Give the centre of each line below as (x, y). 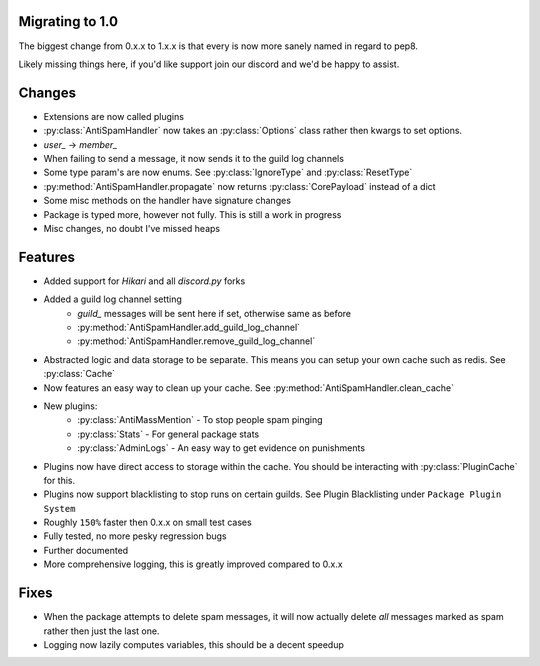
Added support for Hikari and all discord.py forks (144, 281)
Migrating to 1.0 (68, 21)
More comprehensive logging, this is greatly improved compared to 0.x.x (193, 564)
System (59, 508)
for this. (59, 480)
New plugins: (70, 406)
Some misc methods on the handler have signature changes (167, 201)
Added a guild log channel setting (112, 299)
